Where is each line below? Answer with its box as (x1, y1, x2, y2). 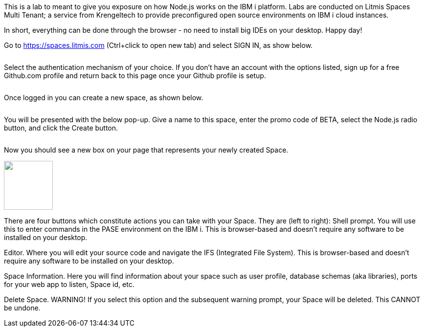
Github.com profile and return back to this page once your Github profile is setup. (4, 71, 266, 80)
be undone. (4, 304, 41, 312)
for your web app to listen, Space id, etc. (4, 280, 134, 288)
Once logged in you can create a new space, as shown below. (4, 93, 203, 102)
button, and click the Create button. (4, 124, 118, 132)
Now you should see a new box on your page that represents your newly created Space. (4, 146, 289, 154)
